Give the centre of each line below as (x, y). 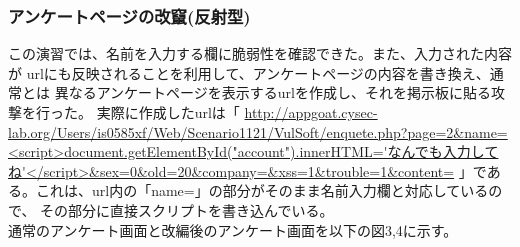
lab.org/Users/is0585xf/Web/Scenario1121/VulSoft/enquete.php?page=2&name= (258, 131)
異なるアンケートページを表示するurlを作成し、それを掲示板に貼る (272, 92)
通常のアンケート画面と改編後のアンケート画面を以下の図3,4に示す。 (233, 229)
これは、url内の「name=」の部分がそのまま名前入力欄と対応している (262, 190)
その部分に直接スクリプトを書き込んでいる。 (187, 209)
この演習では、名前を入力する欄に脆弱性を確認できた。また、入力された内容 (260, 53)
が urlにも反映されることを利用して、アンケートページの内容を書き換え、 (249, 72)
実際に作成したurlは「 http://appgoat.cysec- (237, 112)
